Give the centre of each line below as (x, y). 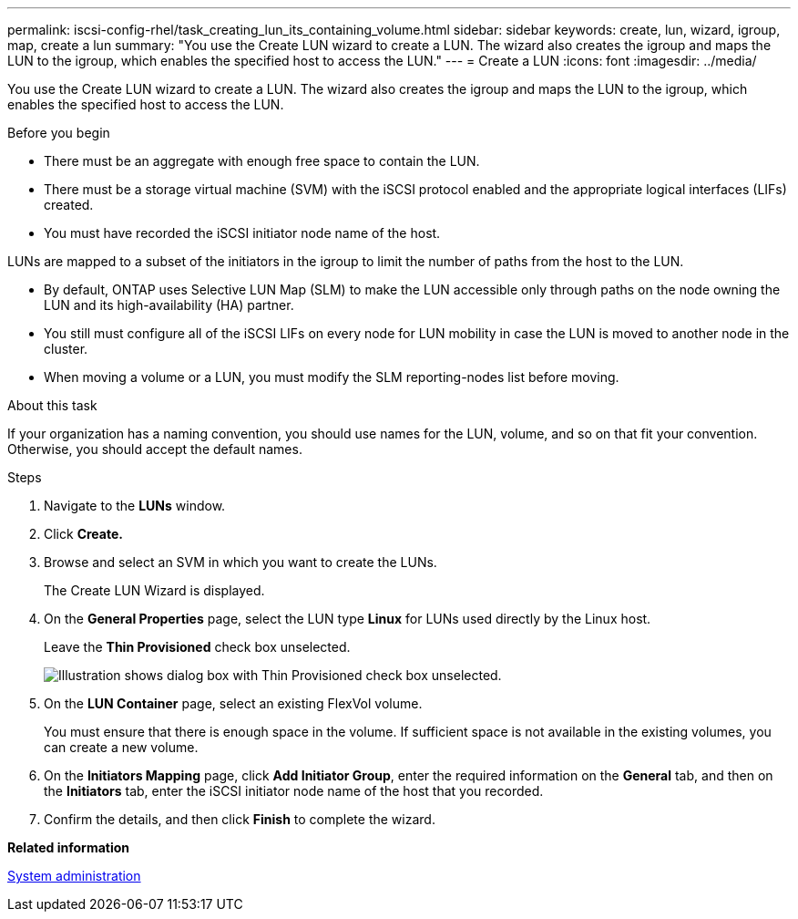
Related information (69, 847)
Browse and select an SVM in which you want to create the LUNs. (240, 562)
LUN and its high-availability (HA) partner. (169, 305)
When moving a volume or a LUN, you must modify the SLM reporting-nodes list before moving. (332, 377)
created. (69, 205)
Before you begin (59, 133)
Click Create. (83, 534)
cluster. (66, 349)
